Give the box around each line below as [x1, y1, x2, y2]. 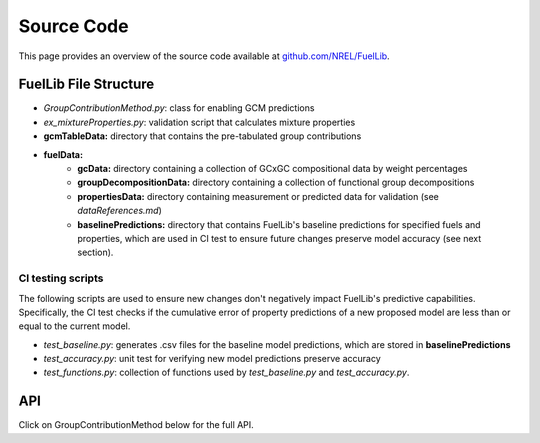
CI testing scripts [18, 271, 104, 285]
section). [77, 246, 114, 259]
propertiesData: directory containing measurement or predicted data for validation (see [77, 190, 439, 202]
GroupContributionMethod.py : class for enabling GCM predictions [43, 102, 315, 114]
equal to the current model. [18, 320, 131, 332]
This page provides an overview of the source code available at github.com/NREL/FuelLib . [18, 50, 390, 62]
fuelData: [43, 148, 84, 160]
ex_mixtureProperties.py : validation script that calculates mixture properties [43, 116, 356, 128]
